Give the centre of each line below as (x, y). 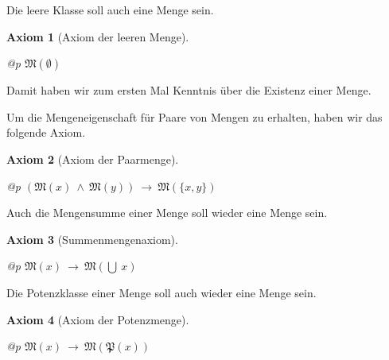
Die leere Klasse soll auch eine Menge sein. (110, 10)
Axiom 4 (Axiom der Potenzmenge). (98, 319)
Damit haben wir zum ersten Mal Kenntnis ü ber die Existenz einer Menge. (189, 90)
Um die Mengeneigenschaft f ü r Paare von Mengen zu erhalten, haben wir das (194, 116)
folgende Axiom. (46, 132)
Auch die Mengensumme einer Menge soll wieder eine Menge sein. (167, 213)
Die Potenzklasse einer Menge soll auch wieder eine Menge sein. (161, 292)
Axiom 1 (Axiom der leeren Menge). (98, 36)
